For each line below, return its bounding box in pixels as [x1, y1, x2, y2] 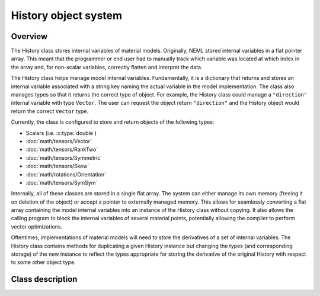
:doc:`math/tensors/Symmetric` [25, 154, 103, 161]
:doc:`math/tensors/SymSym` [25, 179, 98, 186]
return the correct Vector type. [11, 107, 89, 115]
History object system [11, 9, 123, 22]
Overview [11, 31, 48, 41]
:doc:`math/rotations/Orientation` [25, 170, 107, 178]
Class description [11, 274, 78, 284]
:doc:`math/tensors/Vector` [25, 137, 92, 144]
